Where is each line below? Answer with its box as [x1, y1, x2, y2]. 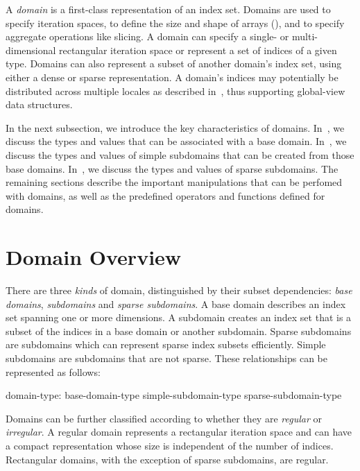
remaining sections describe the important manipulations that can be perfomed [6, 175, 343, 189]
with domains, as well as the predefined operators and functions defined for [6, 188, 325, 203]
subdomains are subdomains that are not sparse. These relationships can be [6, 351, 328, 365]
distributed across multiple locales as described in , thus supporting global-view [6, 83, 345, 98]
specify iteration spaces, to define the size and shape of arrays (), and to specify [6, 15, 345, 30]
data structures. [6, 97, 73, 112]
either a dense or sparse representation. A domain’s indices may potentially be [6, 69, 338, 84]
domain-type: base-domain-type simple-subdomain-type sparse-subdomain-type [6, 388, 342, 402]
